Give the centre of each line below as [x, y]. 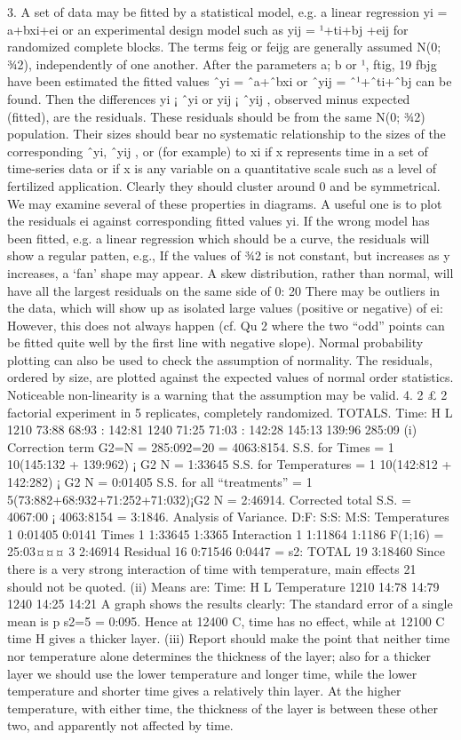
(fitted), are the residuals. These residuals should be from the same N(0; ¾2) [216, 116]
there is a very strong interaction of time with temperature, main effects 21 [212, 569]
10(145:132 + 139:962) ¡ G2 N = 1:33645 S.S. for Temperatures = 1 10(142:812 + [230, 464]
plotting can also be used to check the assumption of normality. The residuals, [220, 359]
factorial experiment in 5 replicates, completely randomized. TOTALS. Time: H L [230, 412]
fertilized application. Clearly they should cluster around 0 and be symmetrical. [224, 185]
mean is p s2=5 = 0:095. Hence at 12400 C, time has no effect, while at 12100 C [226, 621]
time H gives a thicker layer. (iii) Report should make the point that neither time [229, 638]
